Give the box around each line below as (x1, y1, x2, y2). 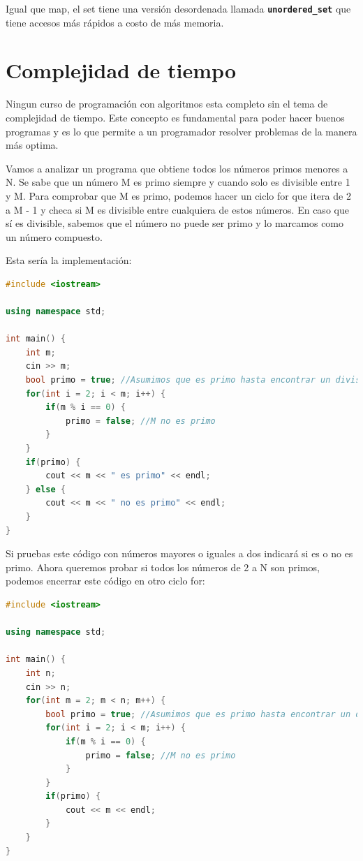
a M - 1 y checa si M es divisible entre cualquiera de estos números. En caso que (6, 202, 349, 216)
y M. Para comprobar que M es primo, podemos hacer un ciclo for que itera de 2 (6, 188, 351, 203)
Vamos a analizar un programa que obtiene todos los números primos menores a (6, 161, 348, 175)
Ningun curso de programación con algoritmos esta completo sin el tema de (6, 96, 328, 111)
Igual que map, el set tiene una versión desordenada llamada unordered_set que (6, 1, 351, 15)
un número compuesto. (6, 229, 103, 244)
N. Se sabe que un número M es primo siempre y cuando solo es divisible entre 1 (6, 175, 350, 189)
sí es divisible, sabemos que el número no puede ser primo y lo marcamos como (6, 216, 344, 230)
